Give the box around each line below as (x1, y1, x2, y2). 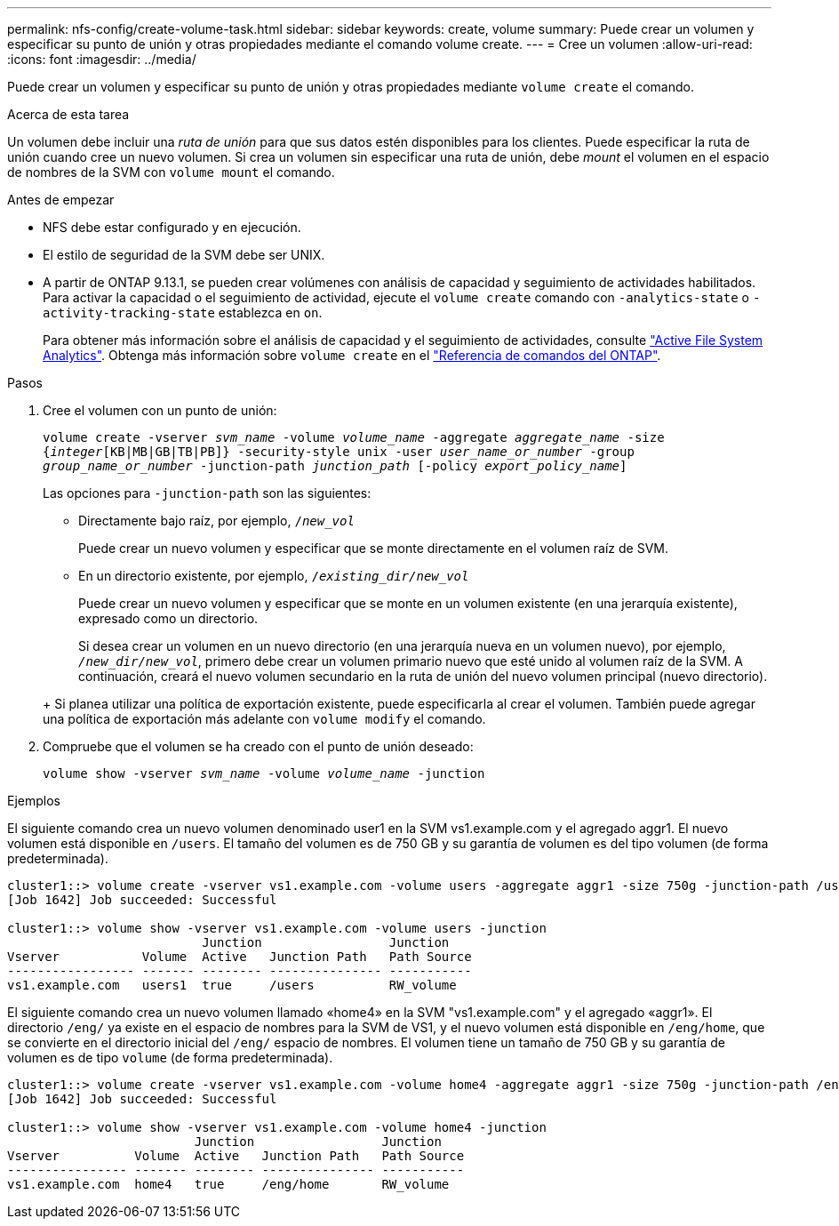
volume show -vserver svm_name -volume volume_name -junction (43, 766, 485, 781)
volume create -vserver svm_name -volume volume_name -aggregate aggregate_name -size (43, 430, 665, 445)
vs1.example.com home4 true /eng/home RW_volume (7, 1177, 450, 1191)
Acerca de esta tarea (7, 107, 130, 122)
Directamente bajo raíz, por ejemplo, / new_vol (78, 513, 355, 528)
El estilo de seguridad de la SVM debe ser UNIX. (43, 247, 325, 262)
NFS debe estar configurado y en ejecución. (43, 220, 301, 235)
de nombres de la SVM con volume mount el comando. (7, 164, 335, 180)
